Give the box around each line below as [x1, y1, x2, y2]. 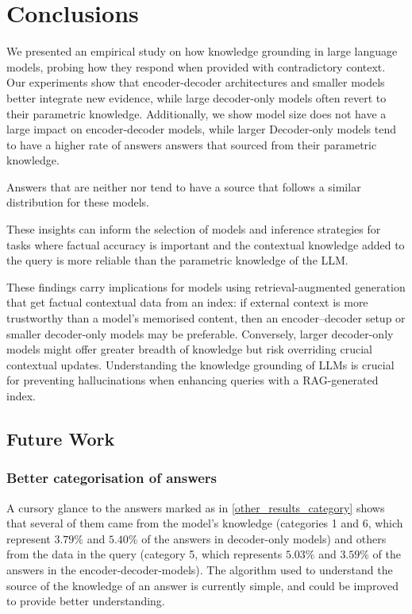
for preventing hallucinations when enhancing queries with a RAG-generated [6, 372, 379, 388]
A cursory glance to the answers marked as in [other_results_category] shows [6, 499, 385, 516]
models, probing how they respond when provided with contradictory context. [6, 58, 386, 75]
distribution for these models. [6, 194, 149, 210]
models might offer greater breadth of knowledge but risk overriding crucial [6, 341, 372, 357]
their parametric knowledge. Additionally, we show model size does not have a [6, 105, 387, 122]
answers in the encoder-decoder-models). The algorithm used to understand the [6, 561, 393, 577]
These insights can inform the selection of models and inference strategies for [6, 221, 381, 237]
